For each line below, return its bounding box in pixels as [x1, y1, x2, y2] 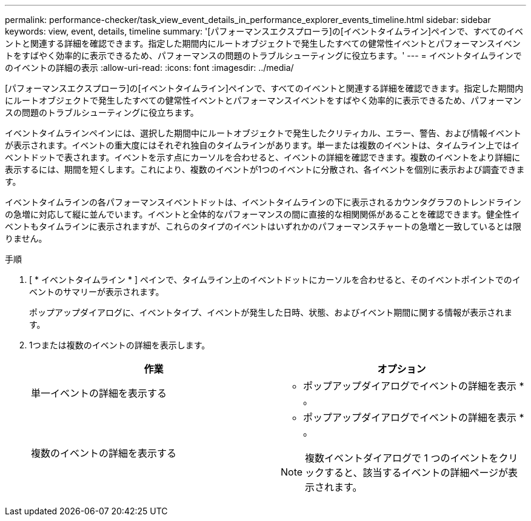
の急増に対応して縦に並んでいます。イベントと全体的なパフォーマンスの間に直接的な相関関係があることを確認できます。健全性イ [5, 209, 520, 219]
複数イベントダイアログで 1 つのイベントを [305, 452, 499, 464]
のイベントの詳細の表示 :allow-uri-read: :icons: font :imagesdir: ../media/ [5, 62, 294, 73]
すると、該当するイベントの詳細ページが [324, 466, 509, 479]
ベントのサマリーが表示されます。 [29, 287, 164, 297]
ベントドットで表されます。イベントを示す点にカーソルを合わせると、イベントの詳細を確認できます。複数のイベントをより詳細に [5, 152, 521, 162]
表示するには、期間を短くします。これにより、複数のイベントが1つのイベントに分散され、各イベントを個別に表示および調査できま [5, 164, 525, 174]
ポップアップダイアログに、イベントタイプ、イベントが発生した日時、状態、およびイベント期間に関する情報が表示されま [29, 307, 513, 317]
